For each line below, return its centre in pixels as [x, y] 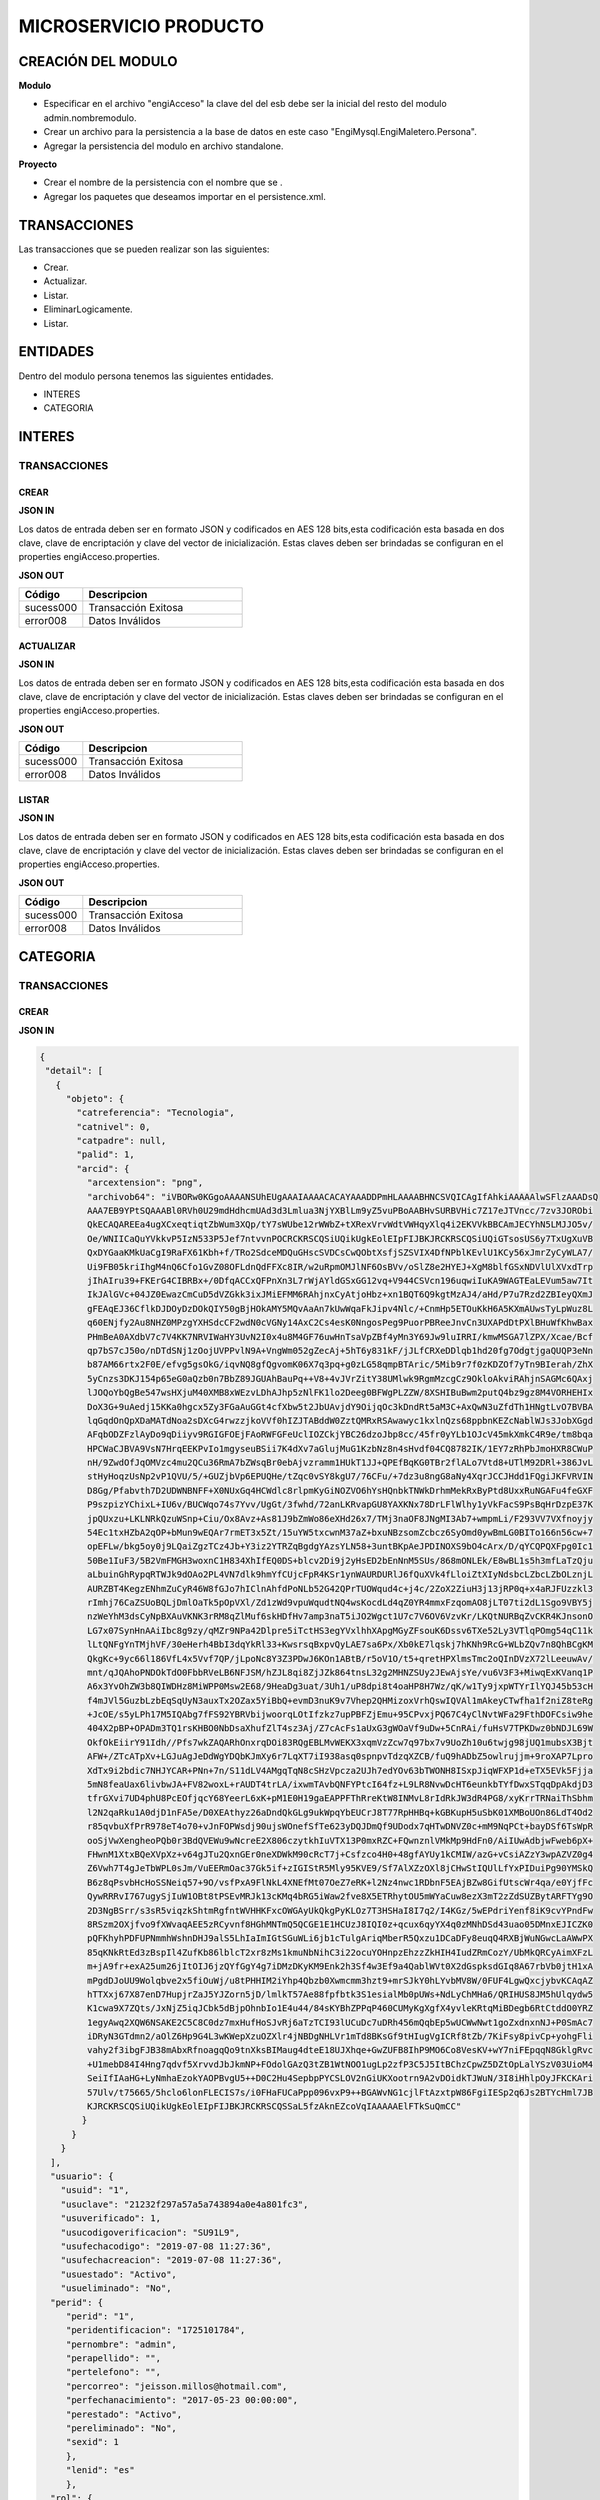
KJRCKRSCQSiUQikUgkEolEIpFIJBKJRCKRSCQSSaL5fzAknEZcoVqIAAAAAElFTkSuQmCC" [274, 2106]
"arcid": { [103, 1168]
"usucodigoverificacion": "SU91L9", [150, 2232]
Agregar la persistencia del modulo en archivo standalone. [163, 146]
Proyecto [38, 164]
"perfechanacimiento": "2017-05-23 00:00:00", [182, 2400]
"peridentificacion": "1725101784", [155, 2330]
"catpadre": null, [121, 1141]
